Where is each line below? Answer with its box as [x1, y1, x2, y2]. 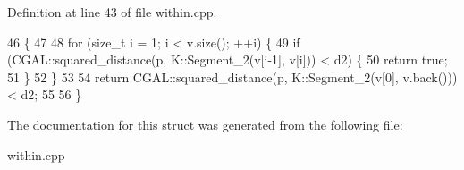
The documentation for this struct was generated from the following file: [7, 115, 403, 133]
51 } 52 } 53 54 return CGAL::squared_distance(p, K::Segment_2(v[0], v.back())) [7, 67, 458, 86]
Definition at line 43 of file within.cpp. [7, 3, 217, 21]
